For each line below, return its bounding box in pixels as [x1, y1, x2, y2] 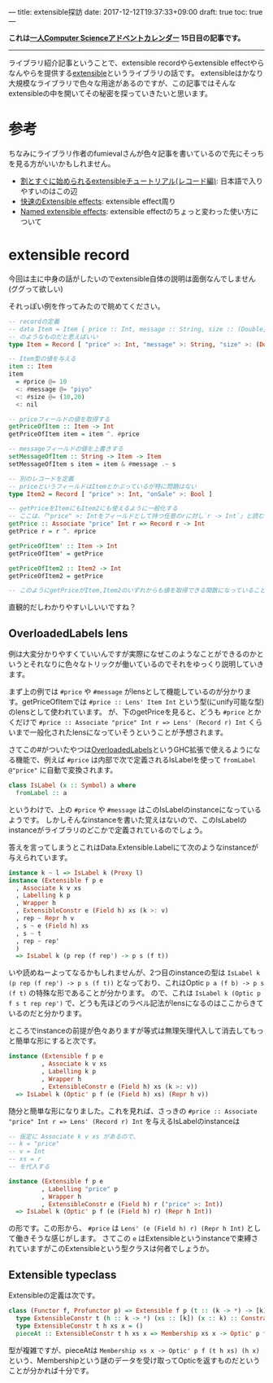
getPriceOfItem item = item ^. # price [8, 430, 140, 438]
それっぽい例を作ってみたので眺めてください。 [8, 301, 165, 311]
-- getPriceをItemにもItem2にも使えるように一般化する [8, 504, 179, 513]
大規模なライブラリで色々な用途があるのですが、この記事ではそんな [8, 78, 236, 88]
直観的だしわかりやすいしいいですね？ [8, 602, 136, 612]
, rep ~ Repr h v [15, 915, 75, 923]
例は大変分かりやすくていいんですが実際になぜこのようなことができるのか [8, 649, 258, 659]
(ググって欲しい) [8, 283, 63, 293]
